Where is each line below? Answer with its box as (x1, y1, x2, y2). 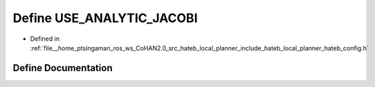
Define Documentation (12, 62, 113, 74)
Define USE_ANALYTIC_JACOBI (12, 10, 198, 26)
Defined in (30, 35, 60, 43)
